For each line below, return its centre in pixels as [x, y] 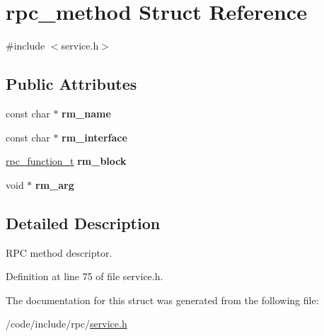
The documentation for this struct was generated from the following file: [162, 300]
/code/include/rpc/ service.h [66, 324]
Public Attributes [71, 84]
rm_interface [94, 137]
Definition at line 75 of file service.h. [85, 276]
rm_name [86, 113]
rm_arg [55, 184]
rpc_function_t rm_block [66, 161]
